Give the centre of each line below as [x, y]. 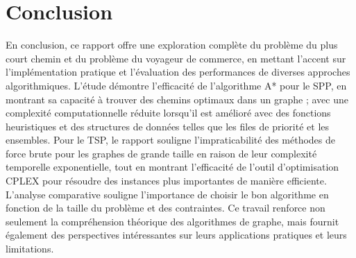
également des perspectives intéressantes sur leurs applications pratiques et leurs [176, 235]
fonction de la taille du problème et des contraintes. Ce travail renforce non [166, 208]
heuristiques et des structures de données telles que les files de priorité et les [168, 126]
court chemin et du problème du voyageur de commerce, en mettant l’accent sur [176, 58]
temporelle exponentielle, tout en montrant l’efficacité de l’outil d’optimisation [172, 167]
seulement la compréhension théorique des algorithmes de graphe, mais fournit [172, 221]
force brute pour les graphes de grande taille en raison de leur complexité [161, 153]
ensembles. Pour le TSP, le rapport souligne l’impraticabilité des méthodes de [170, 140]
